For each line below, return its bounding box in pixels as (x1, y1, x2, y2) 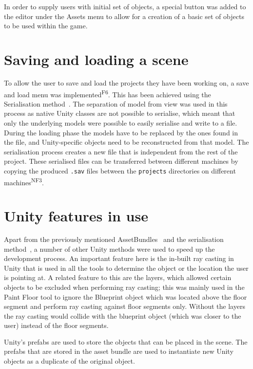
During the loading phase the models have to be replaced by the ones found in (4, 127, 238, 137)
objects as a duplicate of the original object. (4, 356, 135, 366)
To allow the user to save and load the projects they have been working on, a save (4, 77, 249, 87)
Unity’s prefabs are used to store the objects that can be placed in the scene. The (4, 336, 248, 347)
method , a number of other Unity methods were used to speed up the (4, 243, 215, 254)
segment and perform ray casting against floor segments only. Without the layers (4, 301, 245, 311)
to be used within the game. (4, 21, 88, 31)
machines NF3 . (4, 175, 44, 187)
